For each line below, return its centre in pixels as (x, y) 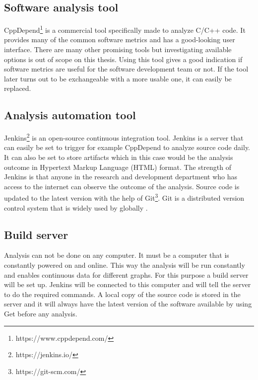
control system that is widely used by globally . (76, 207)
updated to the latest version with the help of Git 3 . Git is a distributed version (124, 197)
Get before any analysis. (41, 314)
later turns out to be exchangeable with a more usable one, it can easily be (118, 78)
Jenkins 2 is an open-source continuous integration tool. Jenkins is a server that (124, 137)
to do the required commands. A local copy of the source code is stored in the (122, 294)
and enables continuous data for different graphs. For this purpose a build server (126, 274)
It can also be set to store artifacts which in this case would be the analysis (119, 157)
